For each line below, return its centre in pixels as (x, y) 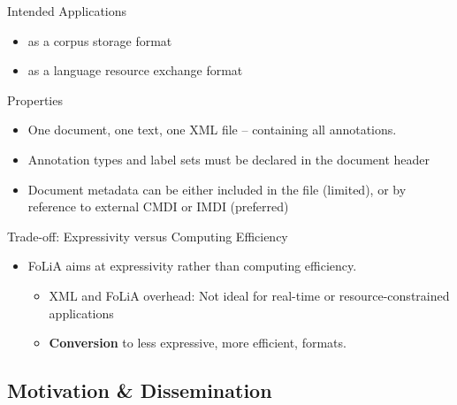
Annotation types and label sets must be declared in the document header (229, 159)
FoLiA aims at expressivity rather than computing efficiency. (192, 266)
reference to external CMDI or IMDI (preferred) (158, 206)
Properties (35, 99)
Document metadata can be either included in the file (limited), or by (217, 189)
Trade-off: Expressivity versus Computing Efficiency (148, 236)
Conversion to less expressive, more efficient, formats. (198, 343)
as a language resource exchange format (135, 70)
